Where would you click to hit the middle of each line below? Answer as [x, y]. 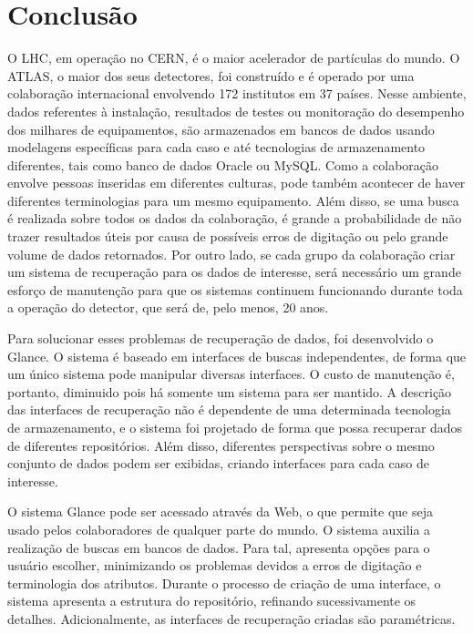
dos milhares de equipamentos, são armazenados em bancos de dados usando [221, 129]
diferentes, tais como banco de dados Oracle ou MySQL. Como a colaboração [223, 164]
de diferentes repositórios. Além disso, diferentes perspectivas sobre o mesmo [221, 445]
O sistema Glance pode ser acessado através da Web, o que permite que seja [220, 511]
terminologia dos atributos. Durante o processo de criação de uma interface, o [224, 583]
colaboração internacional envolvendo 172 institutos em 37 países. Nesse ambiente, [237, 93]
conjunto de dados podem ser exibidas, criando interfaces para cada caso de [218, 463]
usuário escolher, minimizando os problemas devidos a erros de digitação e [215, 565]
